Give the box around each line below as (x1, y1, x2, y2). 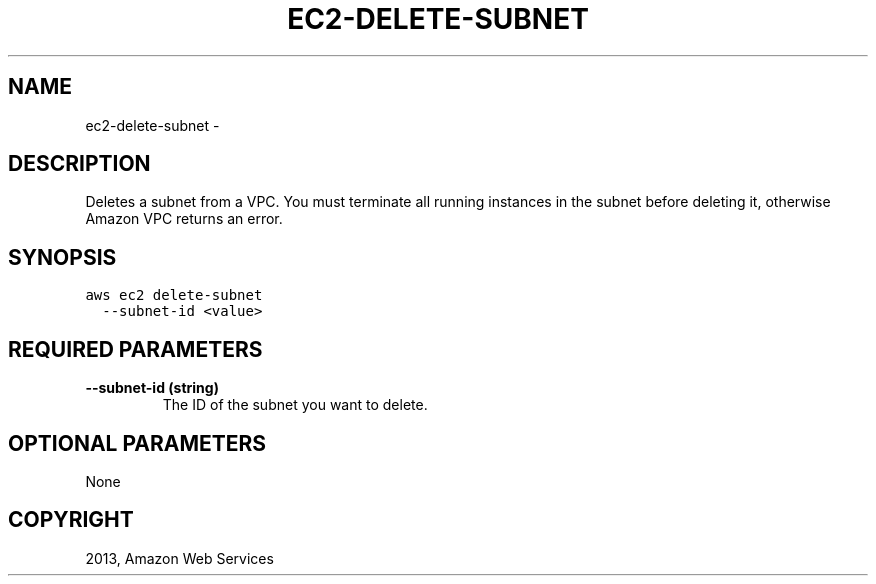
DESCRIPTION (8, 151, 151, 177)
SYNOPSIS (8, 244, 117, 270)
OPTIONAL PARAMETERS (8, 430, 267, 456)
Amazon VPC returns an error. (85, 210, 283, 228)
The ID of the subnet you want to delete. (162, 396, 428, 414)
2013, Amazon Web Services (85, 549, 274, 567)
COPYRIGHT (8, 507, 134, 533)
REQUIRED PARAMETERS (8, 336, 263, 362)
